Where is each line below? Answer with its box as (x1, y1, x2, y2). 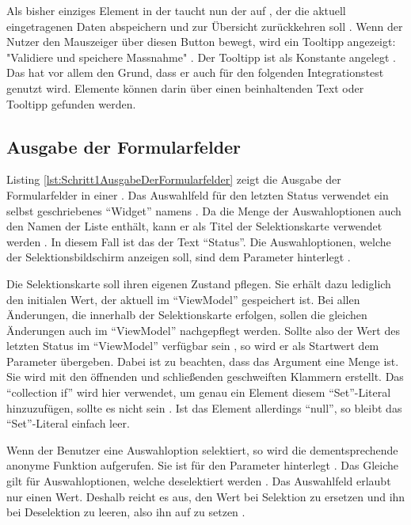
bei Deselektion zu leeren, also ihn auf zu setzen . (6, 504, 245, 520)
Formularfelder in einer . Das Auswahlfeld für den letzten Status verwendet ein (6, 186, 389, 203)
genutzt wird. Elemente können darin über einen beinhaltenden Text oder (6, 79, 364, 96)
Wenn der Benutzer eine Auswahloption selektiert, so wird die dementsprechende (6, 441, 398, 458)
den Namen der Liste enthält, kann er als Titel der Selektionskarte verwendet (6, 218, 382, 234)
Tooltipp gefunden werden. (6, 95, 136, 112)
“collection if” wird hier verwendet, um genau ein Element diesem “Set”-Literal (6, 384, 391, 401)
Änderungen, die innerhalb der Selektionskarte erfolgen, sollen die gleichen (6, 306, 367, 323)
